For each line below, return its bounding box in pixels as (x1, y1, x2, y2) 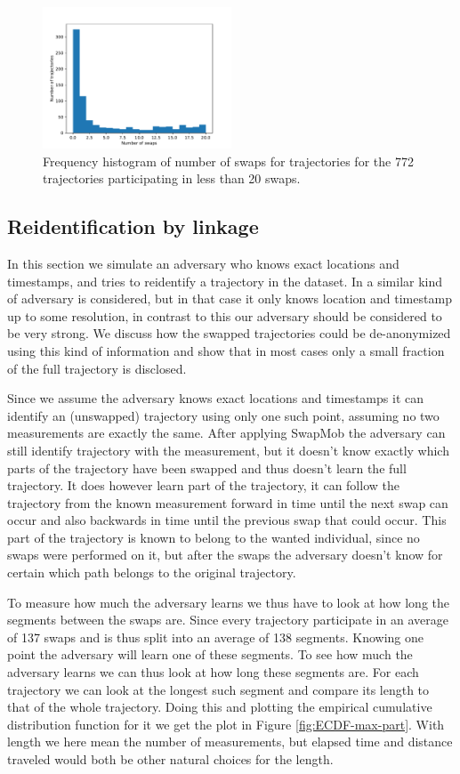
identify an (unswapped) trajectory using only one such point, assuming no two (7, 406, 440, 424)
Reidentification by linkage (7, 213, 259, 240)
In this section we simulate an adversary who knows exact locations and (7, 254, 399, 272)
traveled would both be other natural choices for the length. (7, 750, 334, 769)
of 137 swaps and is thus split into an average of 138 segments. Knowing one (7, 627, 424, 646)
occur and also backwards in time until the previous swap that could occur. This (7, 511, 447, 529)
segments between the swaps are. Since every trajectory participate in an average (7, 610, 448, 629)
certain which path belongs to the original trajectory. (7, 563, 296, 582)
